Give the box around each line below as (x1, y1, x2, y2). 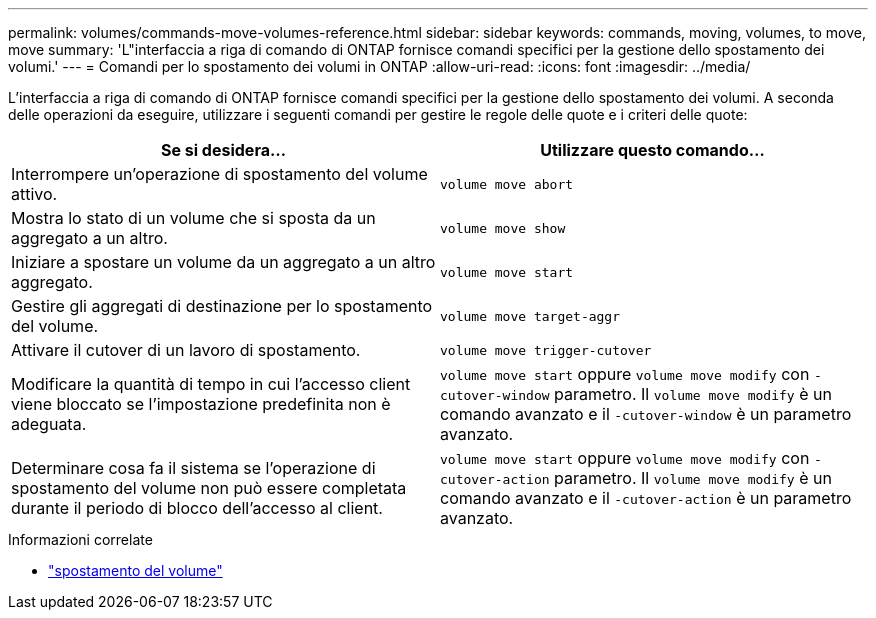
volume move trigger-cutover (440, 342, 652, 358)
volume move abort (440, 176, 574, 192)
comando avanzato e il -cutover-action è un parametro (440, 488, 852, 508)
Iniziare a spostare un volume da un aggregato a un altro (11, 252, 436, 272)
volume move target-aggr (440, 308, 621, 324)
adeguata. (11, 414, 87, 434)
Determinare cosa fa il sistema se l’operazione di (11, 458, 376, 478)
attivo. (11, 184, 58, 204)
